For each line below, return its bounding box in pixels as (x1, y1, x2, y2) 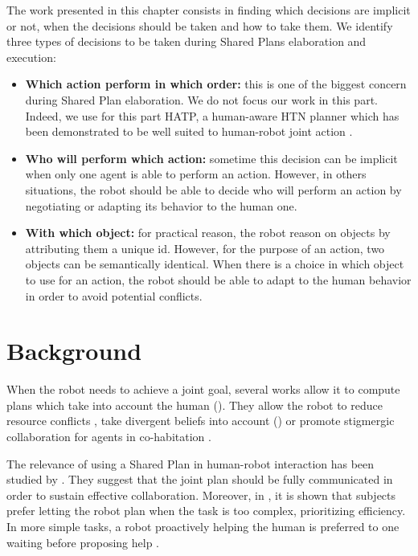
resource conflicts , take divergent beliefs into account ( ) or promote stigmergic (6, 412, 395, 429)
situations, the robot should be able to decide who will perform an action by (25, 181, 402, 198)
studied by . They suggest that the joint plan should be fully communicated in (6, 471, 393, 488)
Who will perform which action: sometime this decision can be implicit (25, 149, 398, 166)
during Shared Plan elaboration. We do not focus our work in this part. (25, 91, 378, 108)
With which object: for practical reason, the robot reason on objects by (25, 224, 391, 241)
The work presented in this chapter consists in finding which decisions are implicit (6, 2, 411, 18)
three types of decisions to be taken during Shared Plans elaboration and (6, 33, 367, 50)
